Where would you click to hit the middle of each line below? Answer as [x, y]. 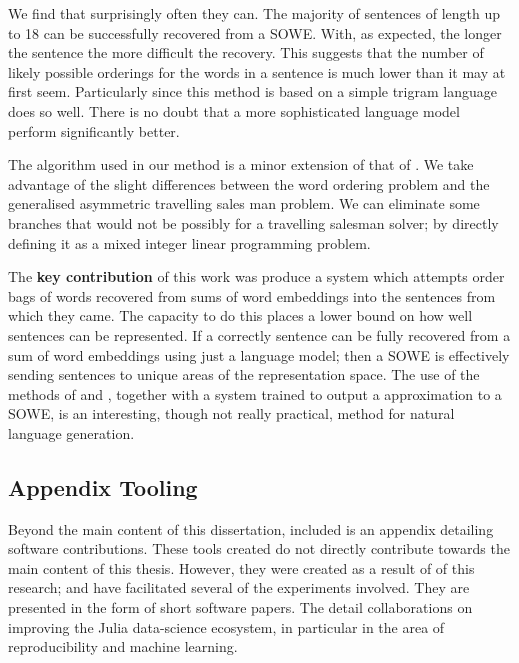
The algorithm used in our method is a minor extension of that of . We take [241, 164]
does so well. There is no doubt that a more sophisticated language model [234, 110]
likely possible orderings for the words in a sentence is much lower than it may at [257, 71]
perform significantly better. [94, 130]
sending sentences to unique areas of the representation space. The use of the [244, 374]
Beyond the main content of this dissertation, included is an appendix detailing [251, 528]
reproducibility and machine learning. [123, 646]
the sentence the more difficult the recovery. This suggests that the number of [246, 52]
